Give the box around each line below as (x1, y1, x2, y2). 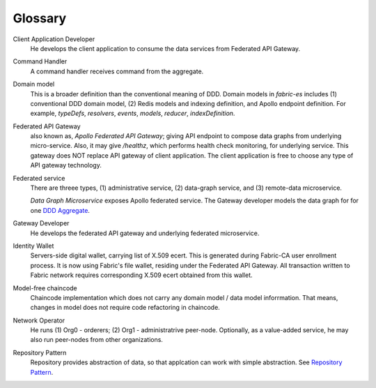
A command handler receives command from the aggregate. (30, 67, 204, 75)
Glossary (13, 10, 67, 26)
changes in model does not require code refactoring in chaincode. (30, 304, 221, 312)
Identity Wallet (13, 241, 54, 250)
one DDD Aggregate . (30, 206, 91, 214)
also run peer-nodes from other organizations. (30, 336, 164, 344)
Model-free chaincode (13, 283, 78, 292)
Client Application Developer (13, 35, 95, 43)
